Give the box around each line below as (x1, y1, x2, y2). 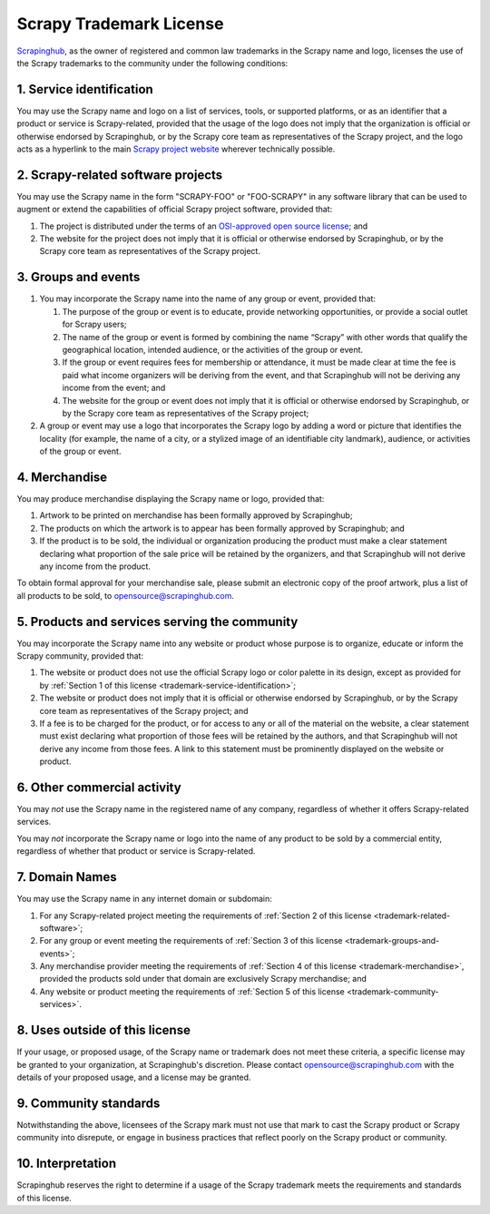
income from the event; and (62, 382, 166, 394)
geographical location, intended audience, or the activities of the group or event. (62, 344, 363, 355)
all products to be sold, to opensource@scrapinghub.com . (16, 590, 235, 601)
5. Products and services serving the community (16, 613, 299, 630)
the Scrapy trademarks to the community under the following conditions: (16, 57, 289, 68)
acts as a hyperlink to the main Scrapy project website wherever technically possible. (16, 143, 336, 154)
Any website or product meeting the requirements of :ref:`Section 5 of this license (39, 985, 345, 997)
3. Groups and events (16, 269, 141, 285)
